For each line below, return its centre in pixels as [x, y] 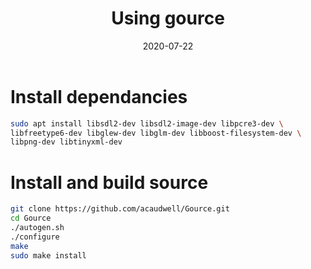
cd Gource [31, 218]
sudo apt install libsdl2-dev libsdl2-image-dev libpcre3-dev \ [147, 123]
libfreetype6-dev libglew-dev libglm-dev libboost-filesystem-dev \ [156, 133]
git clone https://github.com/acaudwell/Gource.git [120, 209]
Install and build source [109, 182]
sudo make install [48, 255]
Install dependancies [99, 96]
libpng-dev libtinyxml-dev [66, 142]
